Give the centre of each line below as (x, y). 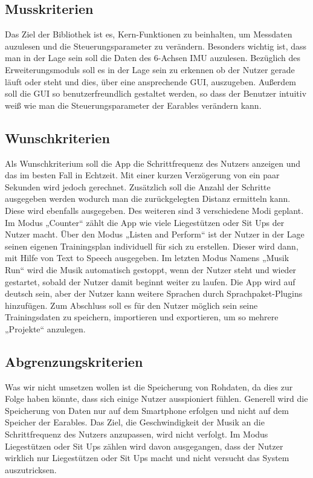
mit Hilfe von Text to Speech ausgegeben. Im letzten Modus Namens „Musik (147, 258)
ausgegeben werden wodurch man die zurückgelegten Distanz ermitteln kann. (148, 199)
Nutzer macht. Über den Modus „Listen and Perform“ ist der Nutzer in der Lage (155, 234)
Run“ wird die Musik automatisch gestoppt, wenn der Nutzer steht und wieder (151, 269)
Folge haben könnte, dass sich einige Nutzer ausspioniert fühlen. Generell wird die (156, 399)
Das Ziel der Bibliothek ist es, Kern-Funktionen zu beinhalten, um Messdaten (149, 34)
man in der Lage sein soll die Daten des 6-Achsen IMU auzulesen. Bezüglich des (153, 58)
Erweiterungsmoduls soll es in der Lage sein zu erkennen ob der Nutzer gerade (150, 69)
